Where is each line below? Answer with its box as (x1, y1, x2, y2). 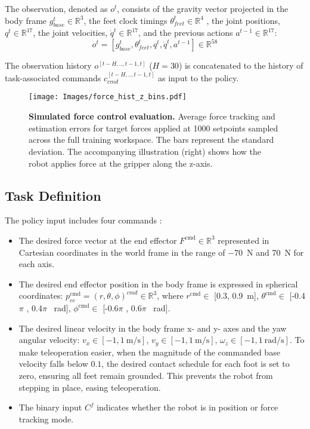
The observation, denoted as (5, 2, 108, 14)
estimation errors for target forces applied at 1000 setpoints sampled (29, 121, 278, 134)
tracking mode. (18, 412, 74, 425)
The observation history (5, 59, 92, 72)
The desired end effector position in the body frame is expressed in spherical (18, 277, 298, 290)
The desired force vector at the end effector (18, 234, 177, 246)
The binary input (18, 401, 82, 413)
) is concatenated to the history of (178, 59, 303, 72)
